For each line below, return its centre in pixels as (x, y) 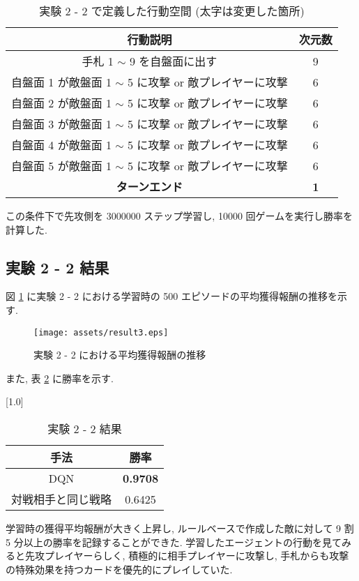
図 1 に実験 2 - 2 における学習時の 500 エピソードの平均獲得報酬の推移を (171, 296)
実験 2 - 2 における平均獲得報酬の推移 (120, 355)
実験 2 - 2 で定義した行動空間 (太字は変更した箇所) (172, 11)
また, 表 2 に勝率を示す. (60, 378)
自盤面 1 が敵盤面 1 (61, 82)
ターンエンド (149, 187)
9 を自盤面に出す (173, 61)
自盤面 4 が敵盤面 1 (61, 145)
